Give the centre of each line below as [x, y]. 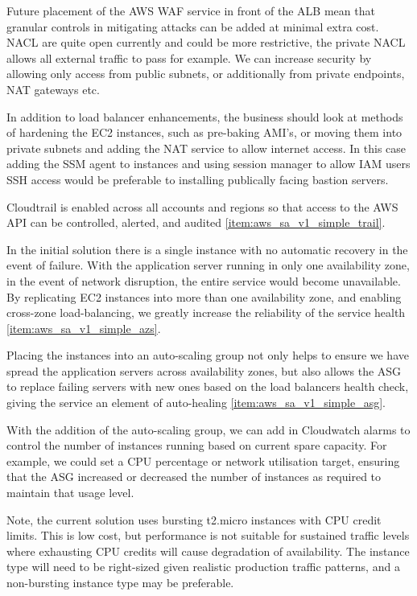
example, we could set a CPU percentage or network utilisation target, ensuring [203, 460]
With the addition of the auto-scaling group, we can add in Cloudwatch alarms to [208, 429]
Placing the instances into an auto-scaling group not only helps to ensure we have [208, 355]
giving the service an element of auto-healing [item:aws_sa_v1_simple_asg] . [196, 403]
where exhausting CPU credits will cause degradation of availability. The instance [208, 551]
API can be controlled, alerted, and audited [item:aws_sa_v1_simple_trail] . [196, 222]
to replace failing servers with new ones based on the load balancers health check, [208, 386]
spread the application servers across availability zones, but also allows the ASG [204, 370]
